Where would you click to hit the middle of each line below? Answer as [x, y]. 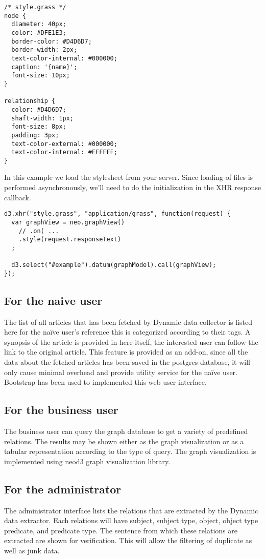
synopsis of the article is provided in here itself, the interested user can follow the [131, 341]
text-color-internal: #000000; [64, 58]
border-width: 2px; [44, 50]
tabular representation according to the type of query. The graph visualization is [130, 451]
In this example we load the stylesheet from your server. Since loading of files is [129, 177]
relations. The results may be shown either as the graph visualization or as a [124, 441]
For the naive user [53, 300]
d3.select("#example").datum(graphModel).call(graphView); [114, 265]
